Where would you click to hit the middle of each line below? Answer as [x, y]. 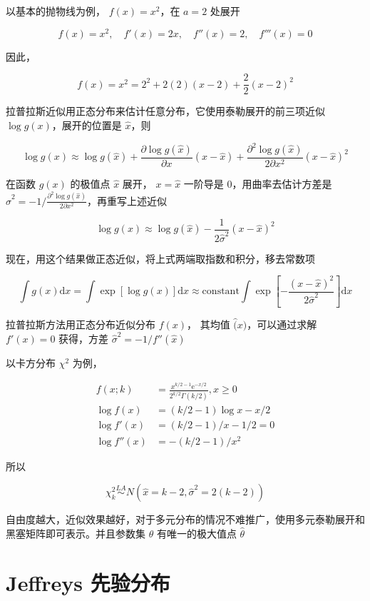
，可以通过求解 [282, 324]
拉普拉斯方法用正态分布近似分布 [81, 324]
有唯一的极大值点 [196, 533]
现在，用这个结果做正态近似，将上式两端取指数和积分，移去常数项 [160, 258]
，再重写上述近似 [127, 200]
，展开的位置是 [87, 125]
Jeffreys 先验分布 [88, 582]
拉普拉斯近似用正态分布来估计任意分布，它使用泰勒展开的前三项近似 [165, 111]
